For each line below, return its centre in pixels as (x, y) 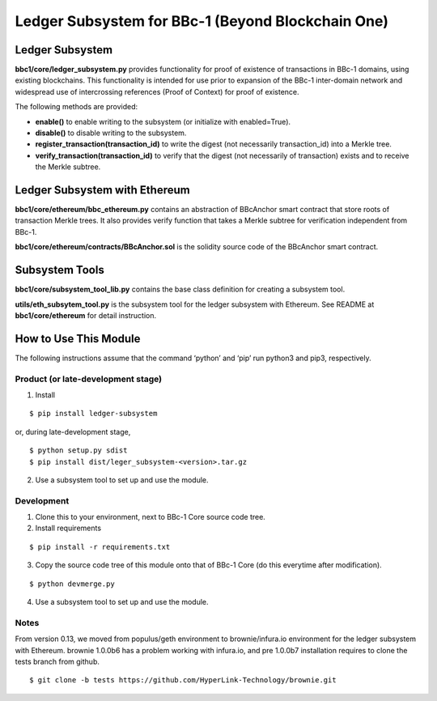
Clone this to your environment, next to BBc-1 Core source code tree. (151, 517)
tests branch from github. (57, 661)
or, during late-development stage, (73, 431)
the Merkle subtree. (68, 167)
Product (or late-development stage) (88, 379)
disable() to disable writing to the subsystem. (111, 133)
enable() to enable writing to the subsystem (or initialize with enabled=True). (163, 121)
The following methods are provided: (76, 107)
